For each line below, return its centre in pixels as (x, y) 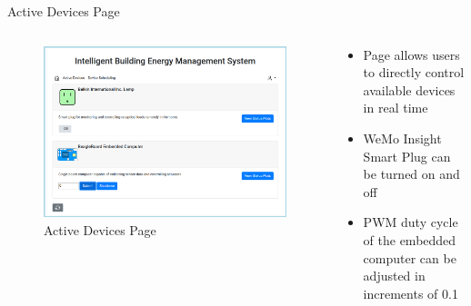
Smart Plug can (407, 156)
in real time (396, 108)
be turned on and (411, 174)
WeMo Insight (402, 138)
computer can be (410, 257)
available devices (409, 89)
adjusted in (394, 276)
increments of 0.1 (411, 293)
